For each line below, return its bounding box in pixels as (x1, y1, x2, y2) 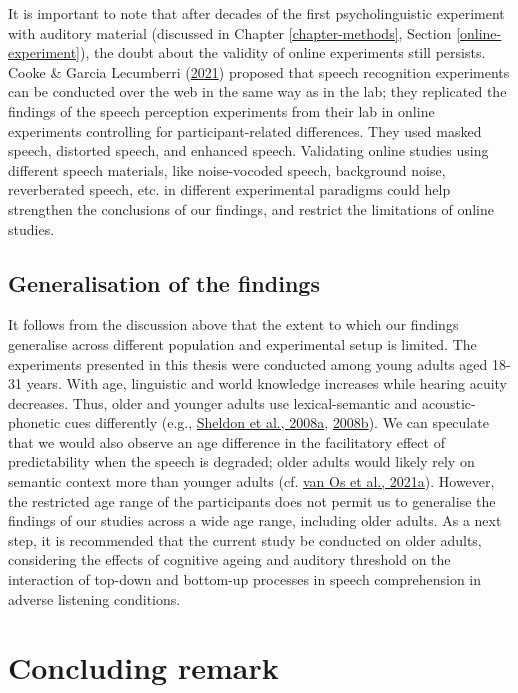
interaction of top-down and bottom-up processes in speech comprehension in (8, 569, 482, 590)
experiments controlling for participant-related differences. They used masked (8, 120, 482, 141)
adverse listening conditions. (8, 588, 181, 609)
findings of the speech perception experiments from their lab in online (8, 100, 435, 121)
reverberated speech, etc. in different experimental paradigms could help (8, 179, 451, 200)
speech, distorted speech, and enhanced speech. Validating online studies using (8, 140, 489, 161)
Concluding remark (8, 647, 279, 688)
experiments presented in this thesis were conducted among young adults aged (8, 353, 488, 374)
